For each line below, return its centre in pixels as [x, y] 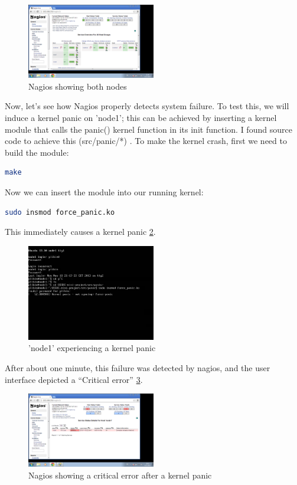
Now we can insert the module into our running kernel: [104, 191]
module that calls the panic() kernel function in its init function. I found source [148, 129]
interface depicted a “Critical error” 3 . [74, 379]
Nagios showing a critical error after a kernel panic [120, 475]
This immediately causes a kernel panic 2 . [80, 232]
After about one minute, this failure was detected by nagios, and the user [138, 367]
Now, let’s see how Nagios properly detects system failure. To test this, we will [147, 106]
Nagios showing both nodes [78, 86]
